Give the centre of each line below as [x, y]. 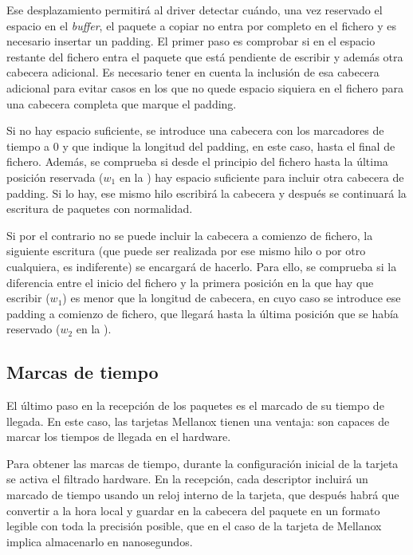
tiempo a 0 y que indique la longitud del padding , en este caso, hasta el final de [201, 146]
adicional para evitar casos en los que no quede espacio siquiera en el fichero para [205, 87]
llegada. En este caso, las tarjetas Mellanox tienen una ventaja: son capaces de [198, 421]
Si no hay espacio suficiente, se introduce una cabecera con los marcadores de [195, 130]
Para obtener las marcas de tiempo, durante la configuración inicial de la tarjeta [203, 463]
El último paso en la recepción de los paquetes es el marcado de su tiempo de [195, 405]
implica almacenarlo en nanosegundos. [100, 541]
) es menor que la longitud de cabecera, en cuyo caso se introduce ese [232, 298]
